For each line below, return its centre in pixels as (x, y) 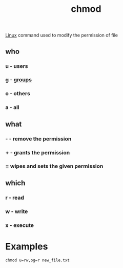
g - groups (19, 80)
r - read (15, 198)
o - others (18, 94)
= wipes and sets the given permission (54, 166)
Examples (27, 246)
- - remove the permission (38, 138)
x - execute (20, 225)
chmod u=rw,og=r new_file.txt (38, 260)
